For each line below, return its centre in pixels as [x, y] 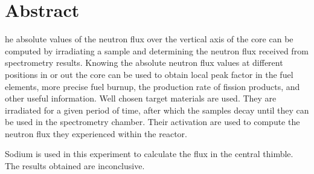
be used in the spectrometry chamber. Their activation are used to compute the [152, 122]
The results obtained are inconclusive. [75, 166]
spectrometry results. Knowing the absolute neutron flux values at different [144, 63]
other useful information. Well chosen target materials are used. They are [141, 98]
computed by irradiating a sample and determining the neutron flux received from [157, 50]
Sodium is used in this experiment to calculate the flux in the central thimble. [149, 154]
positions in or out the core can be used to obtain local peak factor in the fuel [149, 74]
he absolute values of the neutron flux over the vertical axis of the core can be [149, 39]
